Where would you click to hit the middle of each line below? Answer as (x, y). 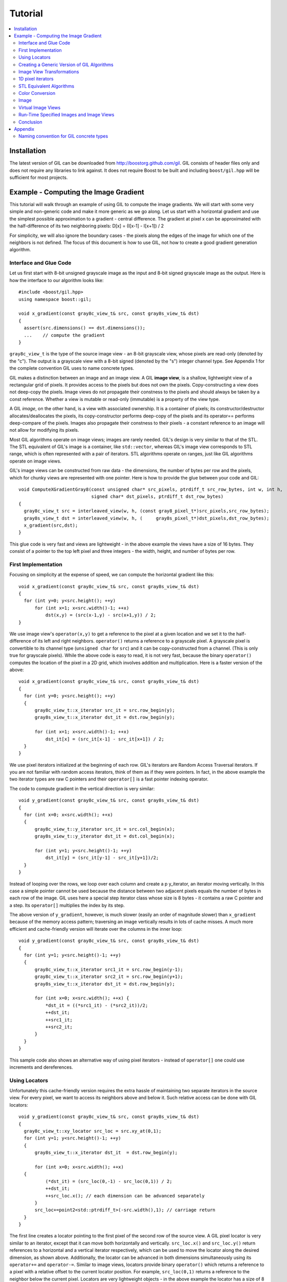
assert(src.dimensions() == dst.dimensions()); (85, 328)
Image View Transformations (49, 71)
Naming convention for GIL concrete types (63, 136)
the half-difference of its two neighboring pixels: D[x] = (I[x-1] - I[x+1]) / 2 (87, 226)
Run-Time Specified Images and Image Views (67, 115)
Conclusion (31, 122)
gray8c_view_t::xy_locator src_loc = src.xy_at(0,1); (93, 1131)
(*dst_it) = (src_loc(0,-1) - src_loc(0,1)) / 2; (109, 1181)
